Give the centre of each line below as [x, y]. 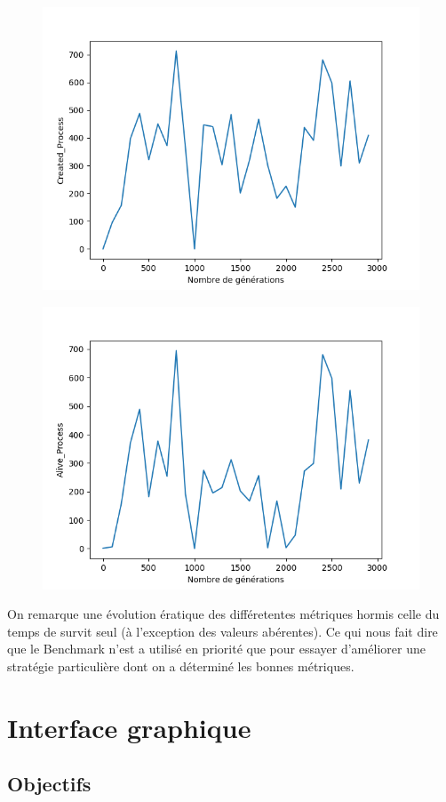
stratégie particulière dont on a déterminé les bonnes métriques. [181, 666]
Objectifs [49, 784]
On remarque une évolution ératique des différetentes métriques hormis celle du [223, 614]
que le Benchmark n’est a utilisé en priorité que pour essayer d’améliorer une [216, 649]
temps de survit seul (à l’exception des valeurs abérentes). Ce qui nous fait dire [223, 631]
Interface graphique [129, 727]
